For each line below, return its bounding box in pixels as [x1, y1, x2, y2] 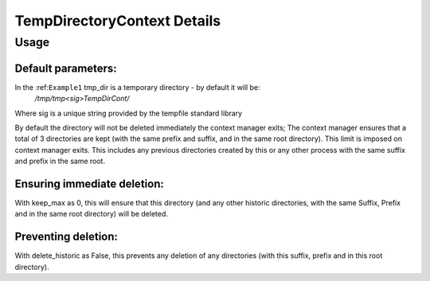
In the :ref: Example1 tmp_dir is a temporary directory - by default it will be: [14, 82, 260, 92]
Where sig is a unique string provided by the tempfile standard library [14, 108, 243, 118]
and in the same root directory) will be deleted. [14, 209, 169, 219]
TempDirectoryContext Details [14, 12, 221, 29]
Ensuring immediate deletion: [14, 177, 165, 190]
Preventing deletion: [14, 230, 119, 244]
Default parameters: [14, 61, 117, 75]
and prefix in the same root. [14, 156, 106, 166]
